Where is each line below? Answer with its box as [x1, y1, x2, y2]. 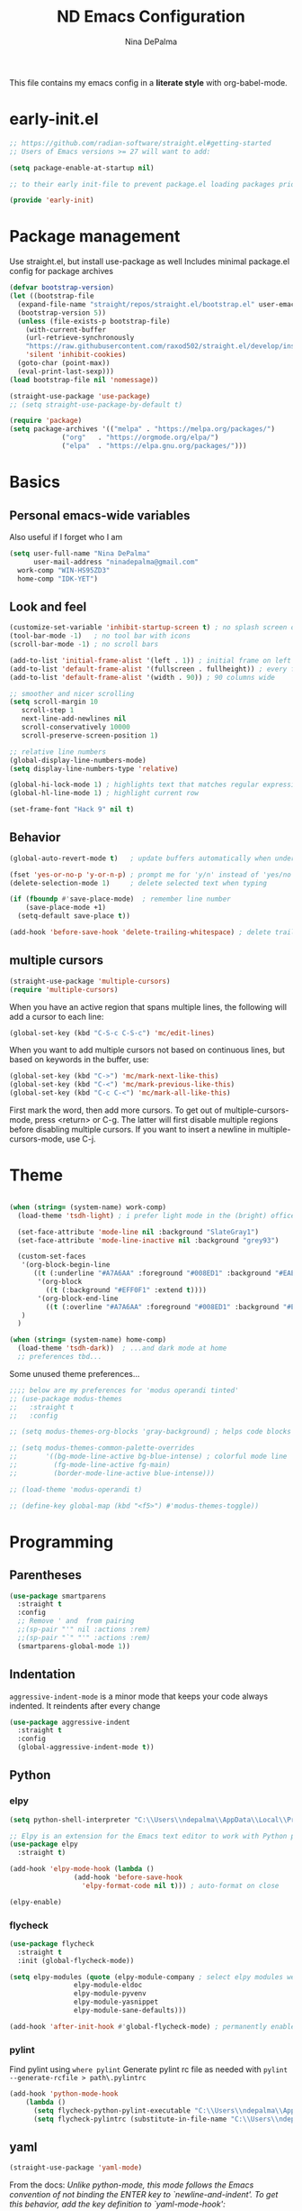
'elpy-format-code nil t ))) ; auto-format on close [81, 1881, 280, 1890]
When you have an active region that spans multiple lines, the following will [9, 1001, 288, 1012]
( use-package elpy [9, 1839, 78, 1849]
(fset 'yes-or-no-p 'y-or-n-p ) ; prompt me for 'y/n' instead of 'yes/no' [9, 870, 296, 879]
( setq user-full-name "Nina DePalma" [9, 548, 151, 558]
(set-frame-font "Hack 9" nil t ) [9, 805, 135, 814]
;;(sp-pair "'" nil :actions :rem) [17, 1625, 151, 1634]
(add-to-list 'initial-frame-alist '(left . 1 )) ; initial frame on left [9, 656, 292, 665]
